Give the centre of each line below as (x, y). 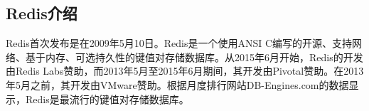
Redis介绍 (42, 13)
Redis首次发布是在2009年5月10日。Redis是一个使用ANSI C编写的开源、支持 (179, 43)
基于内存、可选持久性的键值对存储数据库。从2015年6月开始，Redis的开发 (194, 57)
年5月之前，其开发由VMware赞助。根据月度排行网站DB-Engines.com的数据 (177, 84)
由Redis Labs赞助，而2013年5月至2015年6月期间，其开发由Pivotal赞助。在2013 (185, 71)
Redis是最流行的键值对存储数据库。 (107, 99)
